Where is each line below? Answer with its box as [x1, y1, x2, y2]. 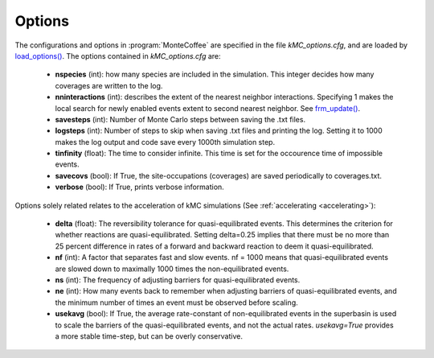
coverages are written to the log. [55, 80, 163, 90]
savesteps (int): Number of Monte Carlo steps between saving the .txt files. [55, 114, 305, 124]
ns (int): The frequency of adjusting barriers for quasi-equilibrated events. [55, 274, 301, 285]
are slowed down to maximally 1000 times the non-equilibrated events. [55, 264, 289, 274]
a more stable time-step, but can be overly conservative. [55, 331, 243, 341]
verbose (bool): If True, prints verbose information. [55, 182, 224, 192]
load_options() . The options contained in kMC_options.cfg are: [14, 51, 221, 60]
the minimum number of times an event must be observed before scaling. [55, 298, 299, 307]
